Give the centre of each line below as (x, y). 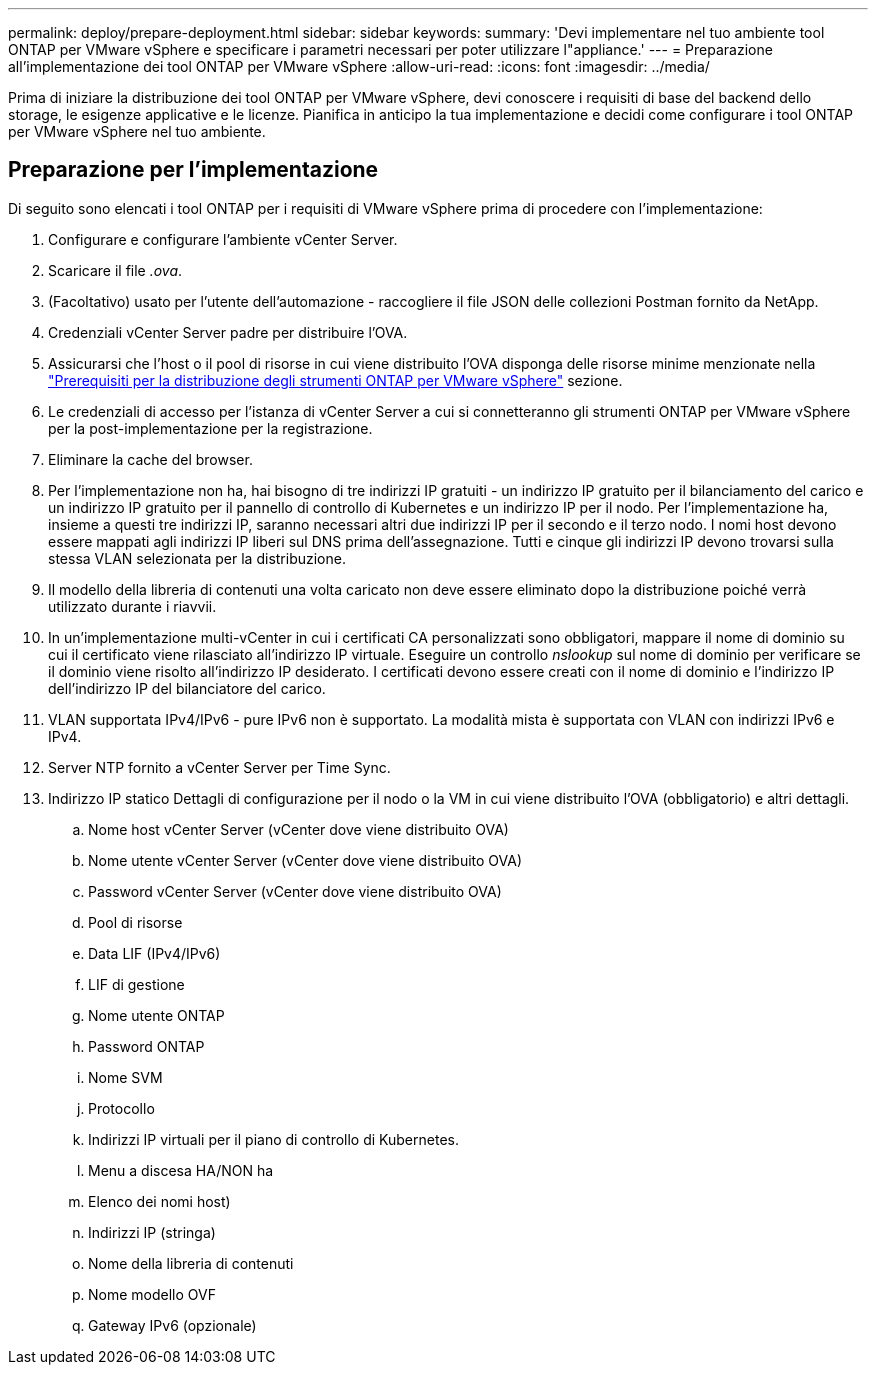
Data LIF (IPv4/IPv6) (154, 953)
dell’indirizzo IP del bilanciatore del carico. (187, 688)
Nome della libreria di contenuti (191, 1263)
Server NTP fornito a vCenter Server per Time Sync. (219, 767)
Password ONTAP (146, 1046)
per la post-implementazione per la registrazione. (210, 428)
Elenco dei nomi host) (159, 1201)
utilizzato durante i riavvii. (132, 606)
